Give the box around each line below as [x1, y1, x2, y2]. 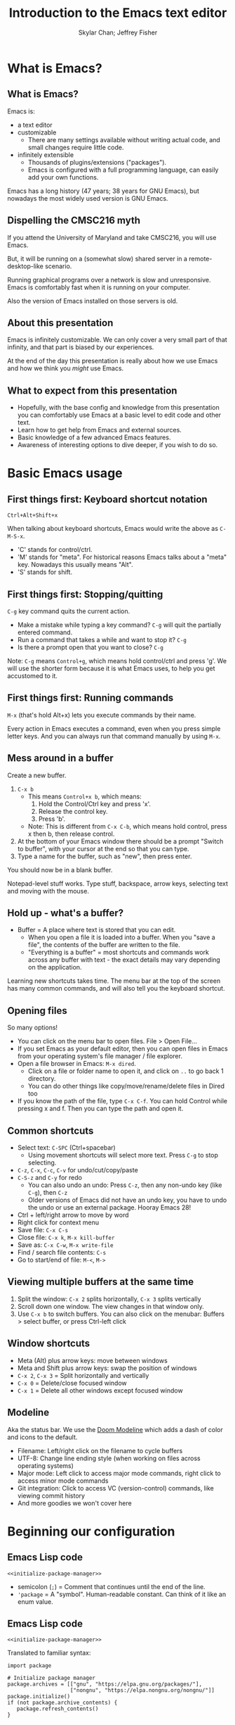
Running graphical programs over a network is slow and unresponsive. [7, 275, 212, 284]
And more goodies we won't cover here [17, 1498, 132, 1507]
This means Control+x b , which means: [27, 792, 142, 801]
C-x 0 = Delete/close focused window [17, 1379, 128, 1387]
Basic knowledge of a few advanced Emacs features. [17, 433, 171, 441]
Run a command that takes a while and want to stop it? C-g [17, 636, 187, 644]
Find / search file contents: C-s [17, 1248, 107, 1257]
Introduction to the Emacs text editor [8, 5, 227, 21]
